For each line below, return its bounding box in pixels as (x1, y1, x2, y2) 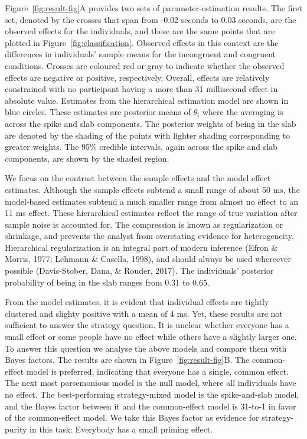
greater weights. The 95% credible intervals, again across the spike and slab (5, 140, 277, 153)
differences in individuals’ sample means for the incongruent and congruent (5, 48, 276, 60)
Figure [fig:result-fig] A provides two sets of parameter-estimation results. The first (5, 2, 302, 14)
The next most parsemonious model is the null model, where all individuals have (5, 376, 296, 389)
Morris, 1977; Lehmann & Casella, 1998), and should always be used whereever (5, 253, 291, 265)
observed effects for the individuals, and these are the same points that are (5, 25, 275, 37)
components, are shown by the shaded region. (5, 152, 169, 164)
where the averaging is (202, 106, 283, 118)
